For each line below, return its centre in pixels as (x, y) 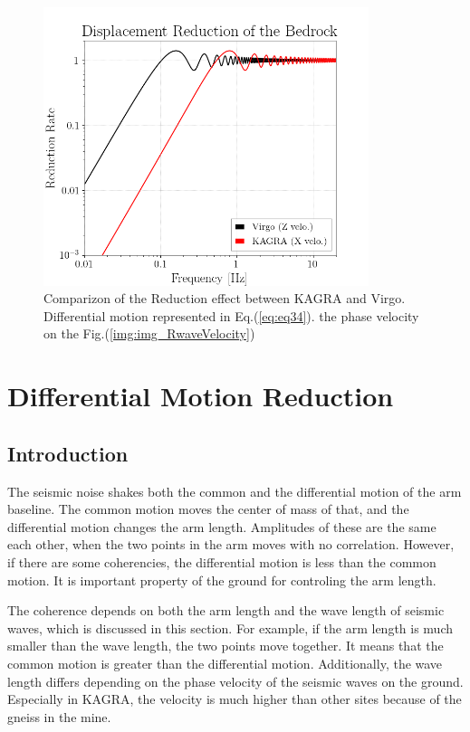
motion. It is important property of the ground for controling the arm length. (222, 580)
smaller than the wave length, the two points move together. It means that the (225, 646)
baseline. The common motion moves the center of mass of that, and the (208, 509)
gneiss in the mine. (59, 716)
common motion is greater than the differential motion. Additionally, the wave (225, 663)
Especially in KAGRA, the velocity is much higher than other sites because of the (235, 699)
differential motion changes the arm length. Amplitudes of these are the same (222, 526)
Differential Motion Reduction (201, 396)
